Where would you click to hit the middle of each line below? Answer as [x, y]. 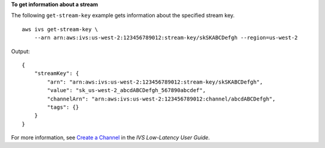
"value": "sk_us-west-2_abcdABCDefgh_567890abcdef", [126, 91]
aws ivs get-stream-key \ [60, 29]
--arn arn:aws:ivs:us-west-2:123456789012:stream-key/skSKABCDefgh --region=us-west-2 [166, 38]
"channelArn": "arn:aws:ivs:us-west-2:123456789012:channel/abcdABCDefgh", [162, 99]
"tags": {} [63, 107]
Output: [20, 51]
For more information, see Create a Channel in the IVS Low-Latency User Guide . [110, 138]
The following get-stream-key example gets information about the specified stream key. [123, 16]
